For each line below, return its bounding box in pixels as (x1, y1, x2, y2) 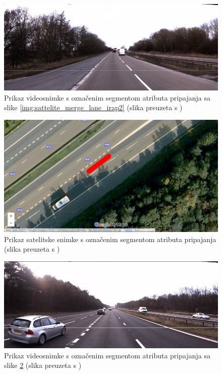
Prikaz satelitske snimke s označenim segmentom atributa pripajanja (4, 233, 216, 244)
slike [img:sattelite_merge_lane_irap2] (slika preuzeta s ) (4, 102, 183, 113)
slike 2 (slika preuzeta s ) (4, 360, 82, 370)
